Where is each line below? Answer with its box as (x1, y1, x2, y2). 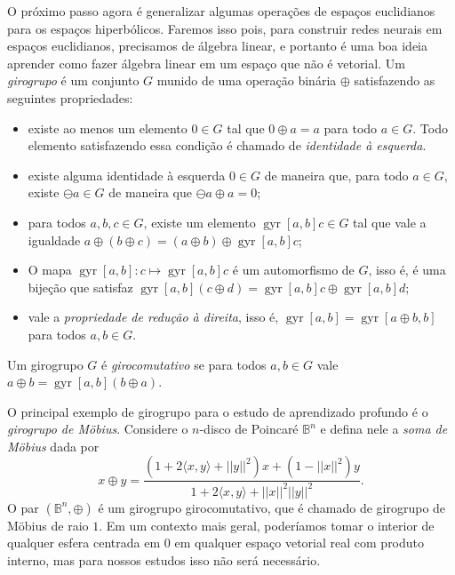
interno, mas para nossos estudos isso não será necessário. (7, 551, 321, 570)
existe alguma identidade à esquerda (28, 165, 226, 184)
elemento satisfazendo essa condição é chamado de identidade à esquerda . (28, 136, 427, 155)
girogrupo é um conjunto (7, 71, 140, 90)
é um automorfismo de (232, 260, 355, 279)
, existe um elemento (143, 212, 256, 231)
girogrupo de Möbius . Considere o (7, 419, 188, 438)
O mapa (28, 260, 72, 279)
